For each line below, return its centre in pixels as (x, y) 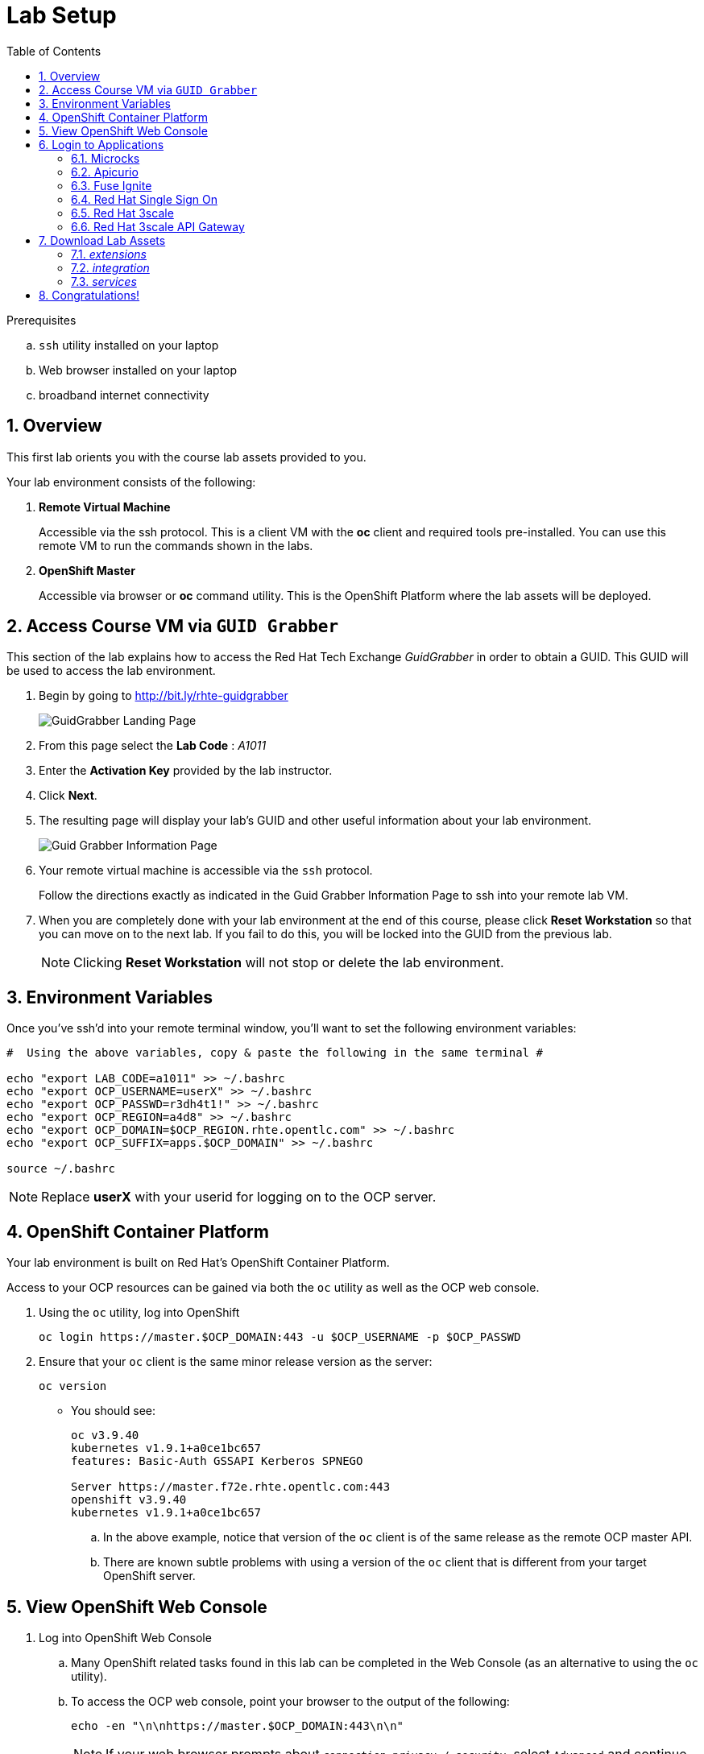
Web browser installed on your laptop (138, 370)
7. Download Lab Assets (102, 240)
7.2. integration (110, 267)
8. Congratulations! (89, 295)
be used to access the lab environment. (111, 671)
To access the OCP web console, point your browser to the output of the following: (290, 1701)
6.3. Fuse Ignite (112, 185)
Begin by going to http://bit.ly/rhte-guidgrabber (164, 696)
